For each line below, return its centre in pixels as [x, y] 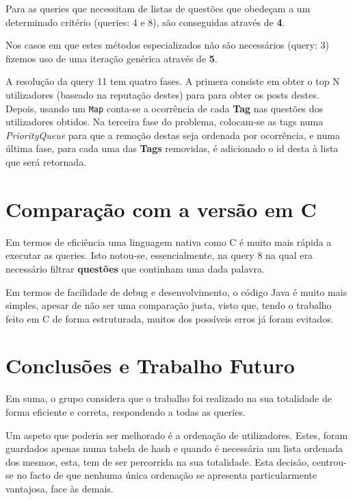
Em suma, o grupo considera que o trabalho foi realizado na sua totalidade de [169, 398]
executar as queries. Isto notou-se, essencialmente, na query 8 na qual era [159, 255]
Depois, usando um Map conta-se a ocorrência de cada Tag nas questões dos [165, 108]
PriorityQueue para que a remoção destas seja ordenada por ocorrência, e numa [173, 135]
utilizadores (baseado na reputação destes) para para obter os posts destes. [162, 94]
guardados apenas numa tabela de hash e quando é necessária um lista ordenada [174, 448]
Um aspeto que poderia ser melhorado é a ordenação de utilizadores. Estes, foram [177, 435]
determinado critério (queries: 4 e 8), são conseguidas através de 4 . [145, 22]
